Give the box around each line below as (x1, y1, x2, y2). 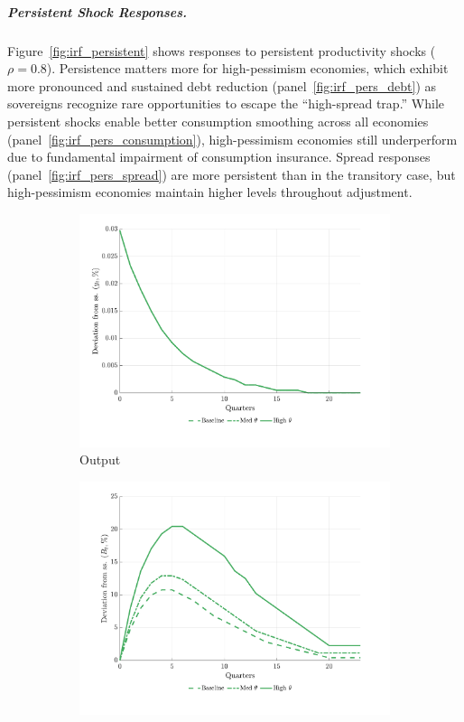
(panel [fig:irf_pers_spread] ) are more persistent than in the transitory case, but (7, 164, 456, 183)
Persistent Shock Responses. (7, 2, 188, 21)
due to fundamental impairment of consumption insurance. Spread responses (7, 147, 431, 166)
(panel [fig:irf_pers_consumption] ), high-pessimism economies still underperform (7, 129, 458, 148)
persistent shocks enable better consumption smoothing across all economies (7, 111, 429, 130)
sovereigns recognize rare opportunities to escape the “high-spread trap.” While (7, 94, 445, 113)
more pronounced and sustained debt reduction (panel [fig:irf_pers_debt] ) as (7, 76, 437, 95)
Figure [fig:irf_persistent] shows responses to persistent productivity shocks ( (7, 41, 436, 60)
